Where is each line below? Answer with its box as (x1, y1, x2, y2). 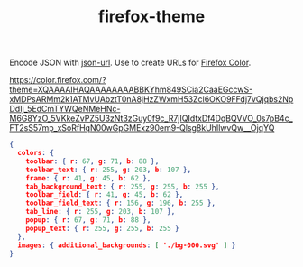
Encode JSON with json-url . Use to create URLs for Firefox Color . (9, 57, 252, 69)
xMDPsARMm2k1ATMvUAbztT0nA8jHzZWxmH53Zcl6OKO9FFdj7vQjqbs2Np (9, 94, 294, 105)
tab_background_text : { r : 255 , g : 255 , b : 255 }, (25, 182, 220, 191)
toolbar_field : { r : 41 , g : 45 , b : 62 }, (25, 190, 184, 199)
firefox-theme (97, 6, 206, 27)
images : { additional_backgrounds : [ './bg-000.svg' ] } (17, 241, 236, 250)
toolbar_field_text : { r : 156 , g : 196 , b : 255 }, (25, 198, 216, 208)
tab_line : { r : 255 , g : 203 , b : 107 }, (25, 207, 176, 216)
